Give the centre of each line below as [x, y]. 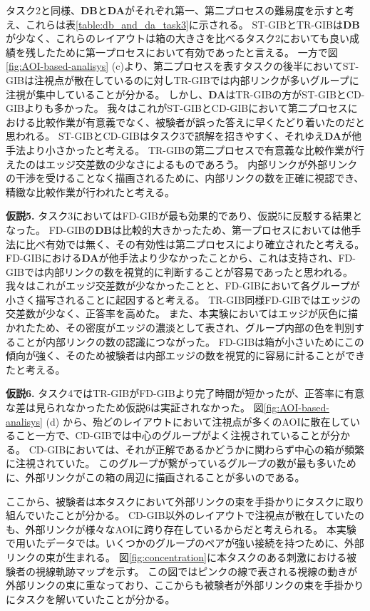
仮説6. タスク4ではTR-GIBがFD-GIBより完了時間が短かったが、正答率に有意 [185, 393]
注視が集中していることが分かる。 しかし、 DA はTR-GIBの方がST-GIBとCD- [185, 94]
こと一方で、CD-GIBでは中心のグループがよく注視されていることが [173, 435]
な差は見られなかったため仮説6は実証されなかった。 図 [135, 407]
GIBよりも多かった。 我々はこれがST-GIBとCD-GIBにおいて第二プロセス [177, 108]
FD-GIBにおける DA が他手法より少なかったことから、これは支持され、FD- [181, 258]
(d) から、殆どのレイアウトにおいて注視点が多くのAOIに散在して [198, 421]
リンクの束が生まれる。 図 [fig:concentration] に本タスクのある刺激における [176, 556]
